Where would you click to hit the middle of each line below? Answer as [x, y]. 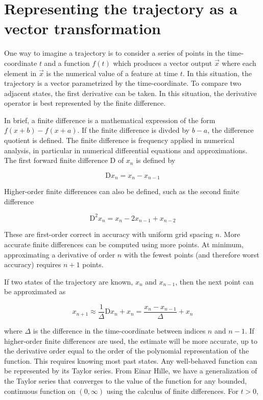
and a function [67, 63]
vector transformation [82, 28]
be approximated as [35, 291]
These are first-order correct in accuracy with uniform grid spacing [109, 234]
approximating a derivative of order [60, 254]
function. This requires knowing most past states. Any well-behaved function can [131, 360]
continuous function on [40, 391]
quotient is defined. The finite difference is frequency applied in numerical [119, 140]
